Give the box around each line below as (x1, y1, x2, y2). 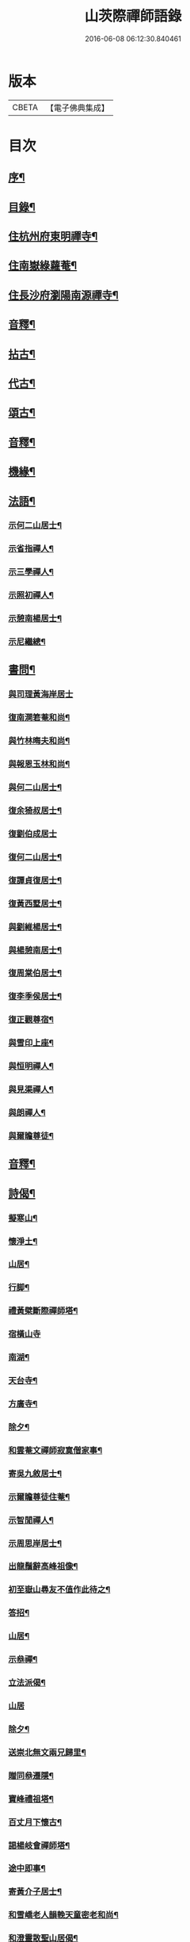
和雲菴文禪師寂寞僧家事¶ (8, 1444, 103, 1456)
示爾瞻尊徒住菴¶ (8, 1491, 70, 1502)
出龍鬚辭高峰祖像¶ (8, 1561, 78, 1572)
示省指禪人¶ (8, 544, 54, 555)
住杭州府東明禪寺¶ (8, 230, 98, 243)
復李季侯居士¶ (8, 991, 62, 1002)
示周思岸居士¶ (8, 1538, 62, 1549)
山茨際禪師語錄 (84, 7, 182, 25)
